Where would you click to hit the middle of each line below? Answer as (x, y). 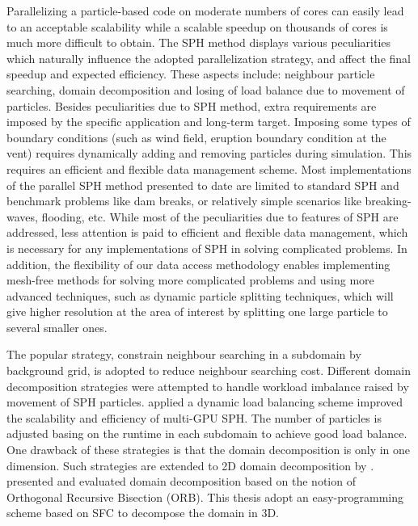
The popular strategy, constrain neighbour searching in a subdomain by (184, 354)
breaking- (388, 201)
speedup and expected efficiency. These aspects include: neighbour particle (191, 74)
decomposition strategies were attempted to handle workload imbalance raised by (208, 386)
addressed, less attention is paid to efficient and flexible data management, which (207, 232)
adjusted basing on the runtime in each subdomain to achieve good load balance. (207, 433)
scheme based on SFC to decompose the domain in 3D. (143, 513)
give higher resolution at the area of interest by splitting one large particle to (197, 311)
